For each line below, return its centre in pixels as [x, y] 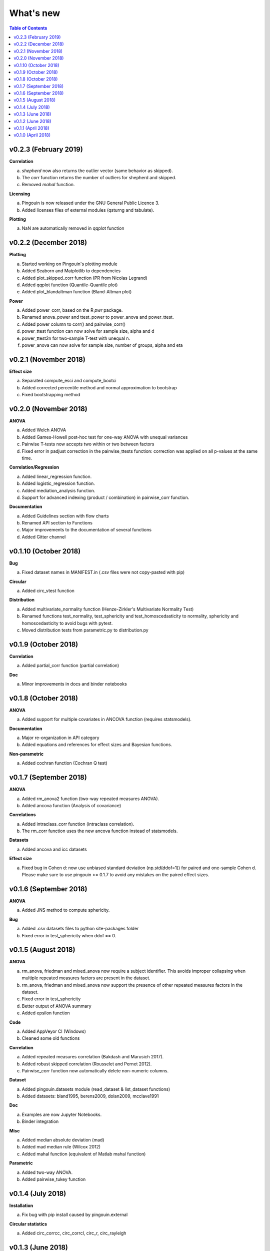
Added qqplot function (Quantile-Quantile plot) [70, 285]
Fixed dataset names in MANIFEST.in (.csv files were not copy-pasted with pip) [103, 572]
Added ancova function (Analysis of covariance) [71, 805]
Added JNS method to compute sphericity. [66, 910]
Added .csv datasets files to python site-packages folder [80, 929]
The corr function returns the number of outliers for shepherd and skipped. [99, 178]
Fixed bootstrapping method [51, 395]
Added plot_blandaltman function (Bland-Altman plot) [77, 292]
